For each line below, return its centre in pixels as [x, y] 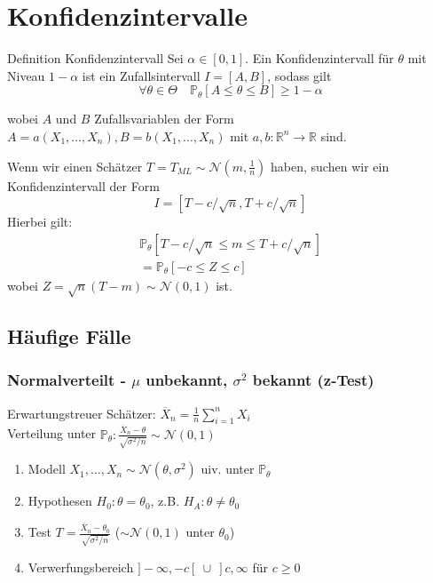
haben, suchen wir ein [330, 166]
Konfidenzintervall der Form [83, 185]
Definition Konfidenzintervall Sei [95, 58]
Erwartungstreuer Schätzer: [82, 413]
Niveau [26, 75]
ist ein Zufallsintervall [141, 75]
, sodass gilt [299, 75]
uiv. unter [228, 469]
